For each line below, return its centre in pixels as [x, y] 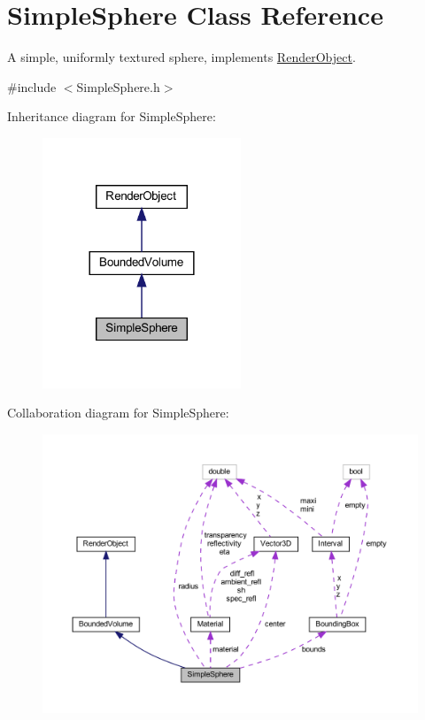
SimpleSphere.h [118, 86]
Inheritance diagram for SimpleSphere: [112, 116]
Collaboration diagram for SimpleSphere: [118, 413]
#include [32, 86]
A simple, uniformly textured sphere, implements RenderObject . [182, 57]
